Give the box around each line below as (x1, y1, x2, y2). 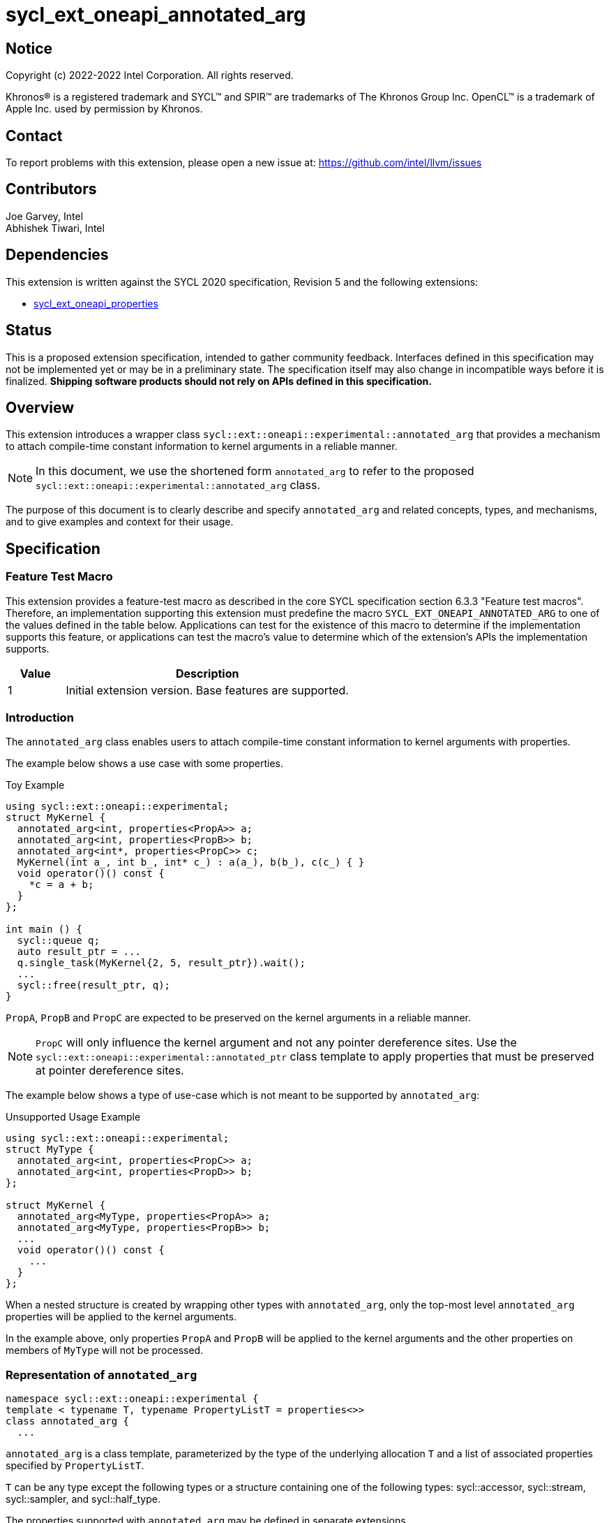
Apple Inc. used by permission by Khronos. (6, 103, 203, 115)
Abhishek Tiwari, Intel (6, 221, 105, 234)
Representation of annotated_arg (6, 1367, 197, 1382)
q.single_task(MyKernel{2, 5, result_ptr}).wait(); (17, 957, 306, 969)
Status (6, 321, 52, 340)
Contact (6, 126, 63, 145)
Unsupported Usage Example (6, 1111, 141, 1123)
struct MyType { (6, 1144, 94, 1156)
